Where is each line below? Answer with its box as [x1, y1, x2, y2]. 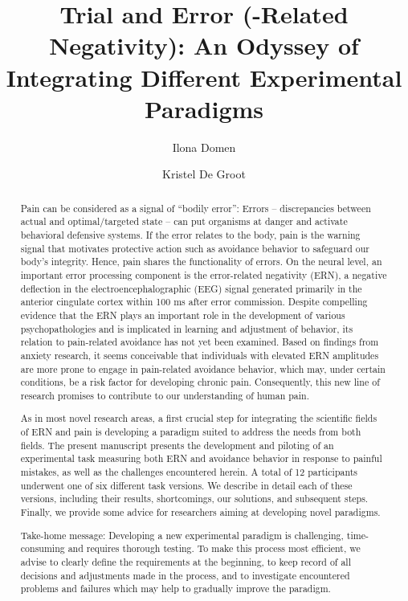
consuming [20, 542, 65, 555]
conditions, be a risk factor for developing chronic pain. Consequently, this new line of [20, 375, 380, 389]
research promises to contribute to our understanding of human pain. [20, 388, 309, 402]
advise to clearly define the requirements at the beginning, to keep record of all [20, 554, 351, 568]
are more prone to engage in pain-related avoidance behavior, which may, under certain [20, 362, 386, 375]
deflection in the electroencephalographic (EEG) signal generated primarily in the [20, 281, 362, 295]
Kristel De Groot [162, 166, 246, 182]
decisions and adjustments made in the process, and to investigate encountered [20, 568, 350, 582]
